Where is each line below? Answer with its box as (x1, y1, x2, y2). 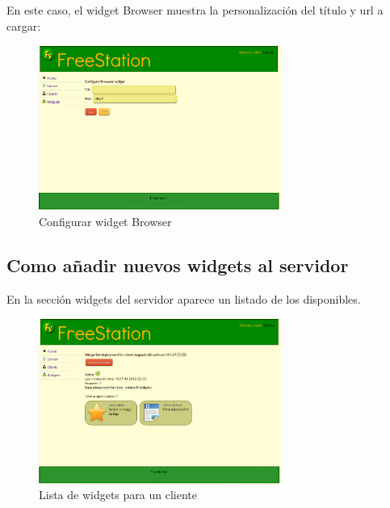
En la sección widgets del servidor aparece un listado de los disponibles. (6, 290, 361, 307)
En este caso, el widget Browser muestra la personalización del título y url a (6, 2, 384, 18)
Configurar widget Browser (39, 212, 172, 229)
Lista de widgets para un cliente (39, 486, 197, 503)
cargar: (6, 17, 41, 34)
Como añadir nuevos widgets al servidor (6, 252, 349, 277)
